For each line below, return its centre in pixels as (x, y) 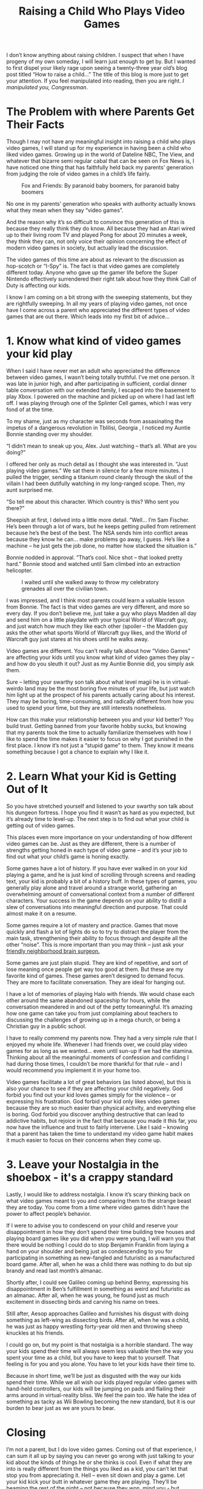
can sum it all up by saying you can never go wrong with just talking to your (100, 1456)
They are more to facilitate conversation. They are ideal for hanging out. (96, 982)
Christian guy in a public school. (46, 1026)
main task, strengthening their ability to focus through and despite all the (97, 938)
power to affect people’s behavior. (49, 1213)
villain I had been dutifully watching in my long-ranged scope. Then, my (96, 483)
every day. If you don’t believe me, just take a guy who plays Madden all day (101, 613)
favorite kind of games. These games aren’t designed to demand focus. (95, 976)
